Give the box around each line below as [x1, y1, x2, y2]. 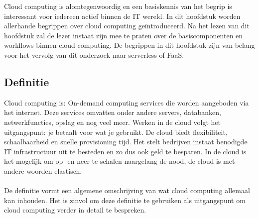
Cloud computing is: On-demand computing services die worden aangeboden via [4, 97, 249, 108]
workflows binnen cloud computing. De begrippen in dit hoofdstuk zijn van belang [4, 40, 255, 50]
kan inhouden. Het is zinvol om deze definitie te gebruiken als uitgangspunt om [4, 195, 246, 205]
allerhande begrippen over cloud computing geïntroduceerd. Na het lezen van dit [4, 20, 250, 31]
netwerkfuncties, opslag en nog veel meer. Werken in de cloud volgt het [4, 116, 221, 127]
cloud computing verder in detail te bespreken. [4, 205, 146, 215]
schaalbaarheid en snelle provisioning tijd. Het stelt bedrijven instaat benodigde [4, 136, 248, 147]
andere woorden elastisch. [4, 165, 82, 176]
